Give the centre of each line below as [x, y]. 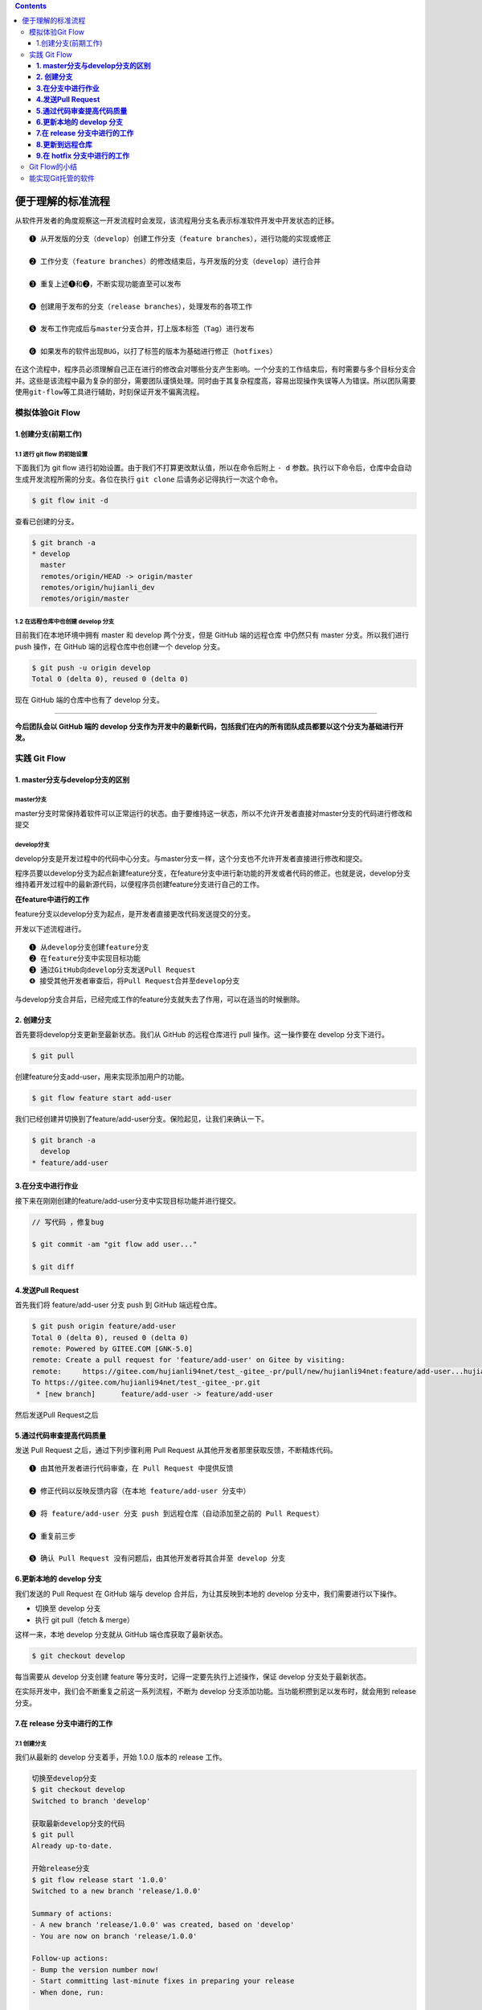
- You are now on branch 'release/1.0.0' [114, 1936]
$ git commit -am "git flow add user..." [114, 1245]
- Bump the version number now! [96, 1969]
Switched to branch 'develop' [91, 1801]
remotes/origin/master [85, 599]
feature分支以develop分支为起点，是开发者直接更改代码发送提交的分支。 [135, 914]
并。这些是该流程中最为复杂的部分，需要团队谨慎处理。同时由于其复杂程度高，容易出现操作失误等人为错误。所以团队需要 [215, 380]
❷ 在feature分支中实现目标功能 [85, 958]
